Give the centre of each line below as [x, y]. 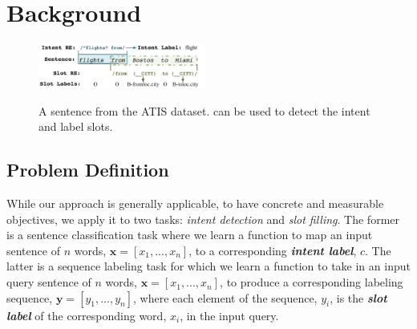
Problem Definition [88, 170]
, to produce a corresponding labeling [312, 282]
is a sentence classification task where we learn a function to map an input [190, 235]
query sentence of [49, 282]
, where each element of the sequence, [225, 297]
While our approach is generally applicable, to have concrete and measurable [195, 203]
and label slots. [76, 126]
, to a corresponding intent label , [273, 250]
